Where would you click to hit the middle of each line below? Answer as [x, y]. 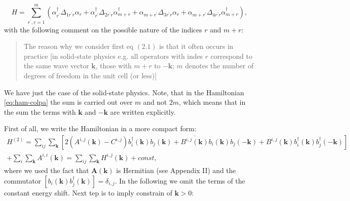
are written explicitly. [143, 111]
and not [155, 102]
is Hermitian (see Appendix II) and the [176, 170]
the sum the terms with [40, 111]
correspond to [231, 56]
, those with [114, 66]
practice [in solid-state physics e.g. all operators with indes [113, 56]
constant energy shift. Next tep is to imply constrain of [88, 192]
